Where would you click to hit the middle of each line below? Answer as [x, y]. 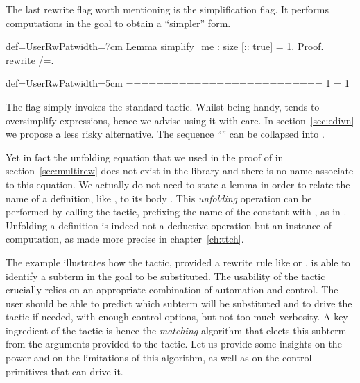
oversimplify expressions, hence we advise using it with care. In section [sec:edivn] [180, 120]
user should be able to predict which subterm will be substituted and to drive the [179, 303]
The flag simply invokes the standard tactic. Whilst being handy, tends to [163, 106]
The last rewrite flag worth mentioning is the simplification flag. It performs [168, 9]
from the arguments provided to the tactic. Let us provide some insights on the [174, 344]
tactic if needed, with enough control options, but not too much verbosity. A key [177, 317]
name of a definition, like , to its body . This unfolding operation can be [159, 198]
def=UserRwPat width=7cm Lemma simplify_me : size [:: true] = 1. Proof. [165, 46]
